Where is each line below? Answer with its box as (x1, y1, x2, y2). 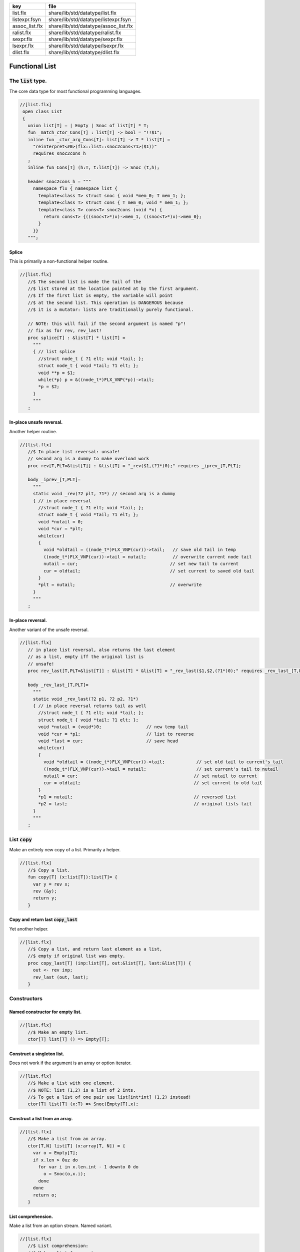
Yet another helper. (9, 925, 48, 931)
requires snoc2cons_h (32, 151, 86, 156)
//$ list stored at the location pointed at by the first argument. (27, 285, 199, 291)
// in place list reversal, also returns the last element (27, 647, 175, 653)
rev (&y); (32, 888, 57, 894)
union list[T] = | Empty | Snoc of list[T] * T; (27, 123, 149, 128)
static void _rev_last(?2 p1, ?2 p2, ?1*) (32, 696, 138, 702)
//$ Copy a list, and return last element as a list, (27, 947, 162, 952)
